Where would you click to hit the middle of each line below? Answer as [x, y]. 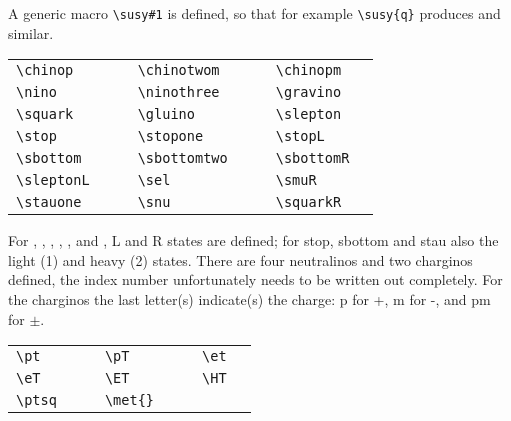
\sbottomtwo [182, 158]
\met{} [129, 400]
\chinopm [308, 70]
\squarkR [308, 202]
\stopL [300, 136]
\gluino [166, 114]
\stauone [49, 202]
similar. [31, 32]
